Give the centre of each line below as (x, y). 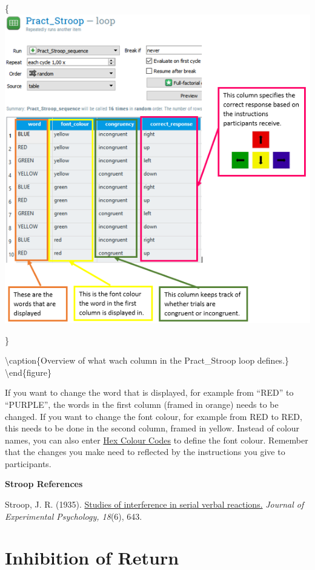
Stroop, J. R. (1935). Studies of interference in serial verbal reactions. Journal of (154, 504)
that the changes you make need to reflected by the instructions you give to (145, 452)
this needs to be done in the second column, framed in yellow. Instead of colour (152, 428)
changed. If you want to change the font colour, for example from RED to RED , (154, 416)
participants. (28, 463)
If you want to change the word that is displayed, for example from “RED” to (149, 392)
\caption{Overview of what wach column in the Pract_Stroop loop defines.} (147, 360)
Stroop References (44, 484)
